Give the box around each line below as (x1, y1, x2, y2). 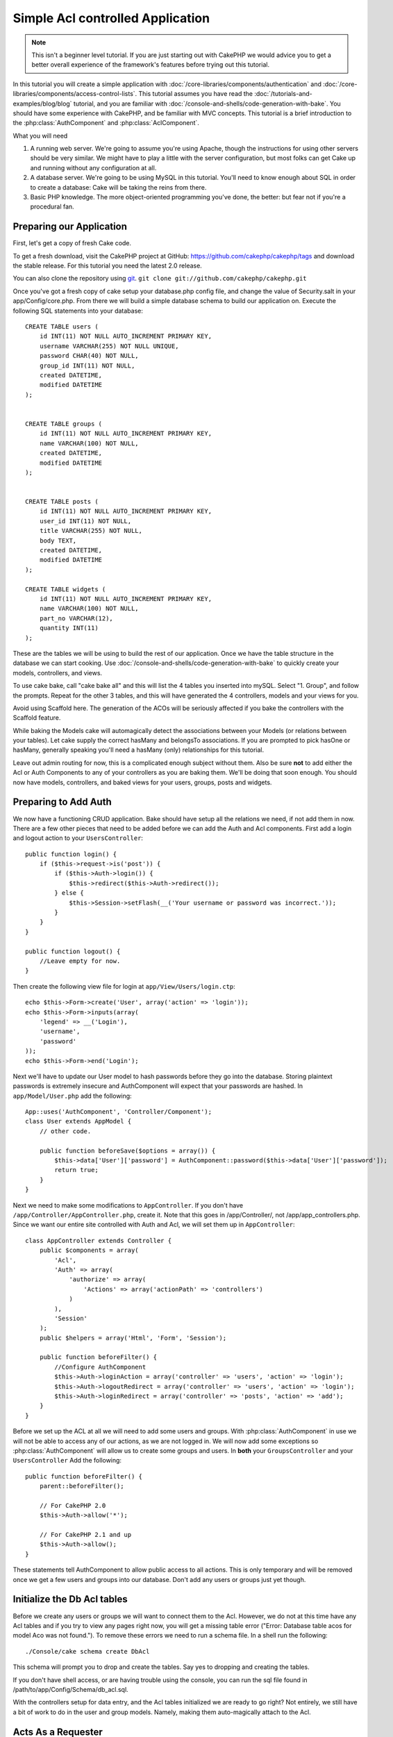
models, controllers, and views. (12, 668, 103, 677)
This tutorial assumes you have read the (138, 90, 253, 98)
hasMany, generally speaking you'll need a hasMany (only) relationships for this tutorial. (12, 746, 265, 754)
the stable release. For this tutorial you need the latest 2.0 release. (12, 261, 203, 270)
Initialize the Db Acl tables (12, 1593, 128, 1605)
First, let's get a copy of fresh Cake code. (12, 239, 132, 247)
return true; (54, 1166, 99, 1174)
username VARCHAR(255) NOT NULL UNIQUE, (39, 342, 180, 350)
